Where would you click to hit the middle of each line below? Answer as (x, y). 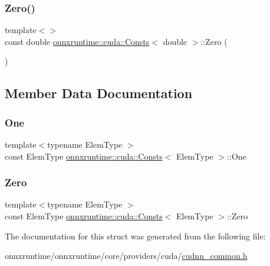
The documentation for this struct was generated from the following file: (135, 236)
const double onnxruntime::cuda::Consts (77, 41)
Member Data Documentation (99, 93)
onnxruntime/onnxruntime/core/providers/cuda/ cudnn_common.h (126, 256)
